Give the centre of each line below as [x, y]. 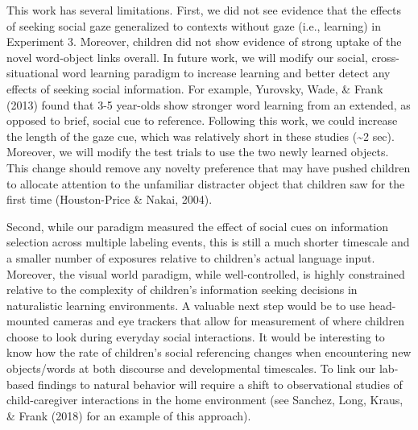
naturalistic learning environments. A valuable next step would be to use [186, 305]
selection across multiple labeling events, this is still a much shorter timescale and [208, 242]
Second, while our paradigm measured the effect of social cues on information [198, 226]
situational [33, 73]
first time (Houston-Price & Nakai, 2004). [110, 199]
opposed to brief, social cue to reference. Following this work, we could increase [202, 120]
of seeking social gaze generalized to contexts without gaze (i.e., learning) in [194, 25]
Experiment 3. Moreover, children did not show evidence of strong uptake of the [204, 41]
